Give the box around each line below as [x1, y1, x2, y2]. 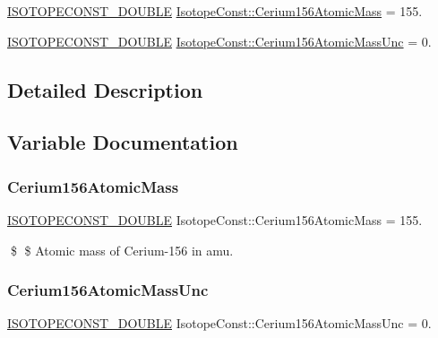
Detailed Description [7, 75, 203, 103]
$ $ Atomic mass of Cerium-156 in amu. [10, 240, 234, 259]
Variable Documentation [7, 128, 238, 156]
